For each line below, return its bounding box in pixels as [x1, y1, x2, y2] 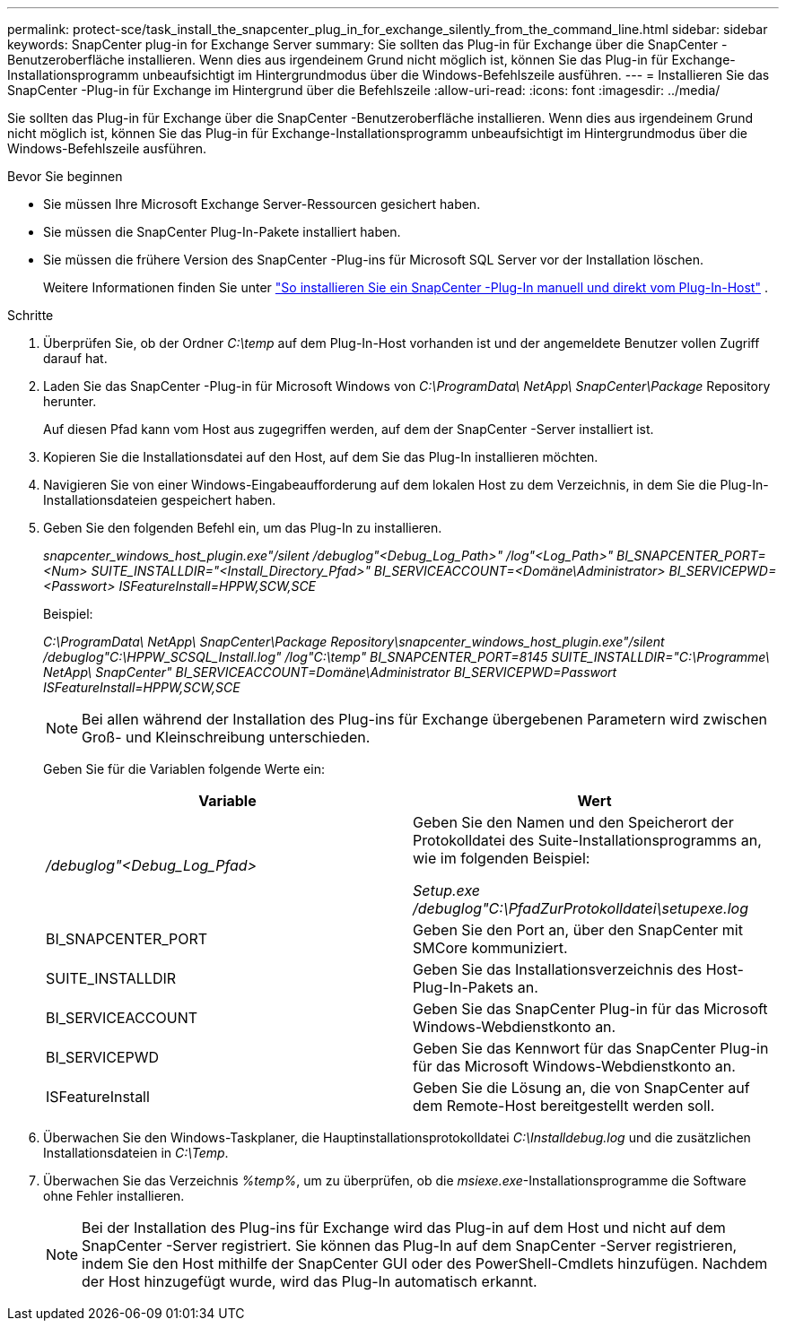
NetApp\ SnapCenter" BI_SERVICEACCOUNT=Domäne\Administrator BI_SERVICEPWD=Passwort [43, 664, 617, 680]
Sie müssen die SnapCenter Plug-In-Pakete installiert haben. [43, 224, 401, 239]
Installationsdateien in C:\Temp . [43, 1145, 229, 1160]
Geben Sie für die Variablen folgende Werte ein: [43, 761, 325, 777]
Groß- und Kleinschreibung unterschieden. [82, 728, 371, 746]
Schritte [7, 308, 54, 323]
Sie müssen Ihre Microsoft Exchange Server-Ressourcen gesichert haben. [43, 196, 481, 212]
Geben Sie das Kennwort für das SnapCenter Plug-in [413, 1039, 769, 1057]
